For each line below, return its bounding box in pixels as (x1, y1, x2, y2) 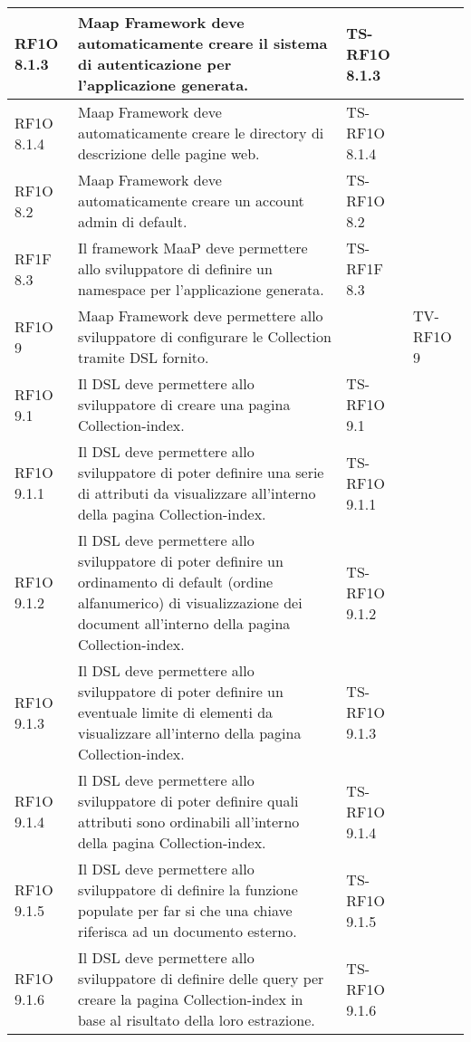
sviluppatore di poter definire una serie (77, 462, 324, 483)
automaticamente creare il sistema (77, 33, 328, 53)
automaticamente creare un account (77, 190, 304, 211)
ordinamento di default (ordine (77, 571, 274, 592)
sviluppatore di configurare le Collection (77, 326, 332, 347)
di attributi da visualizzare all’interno (77, 483, 316, 503)
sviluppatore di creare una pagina (77, 394, 291, 415)
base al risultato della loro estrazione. (77, 1009, 315, 1030)
